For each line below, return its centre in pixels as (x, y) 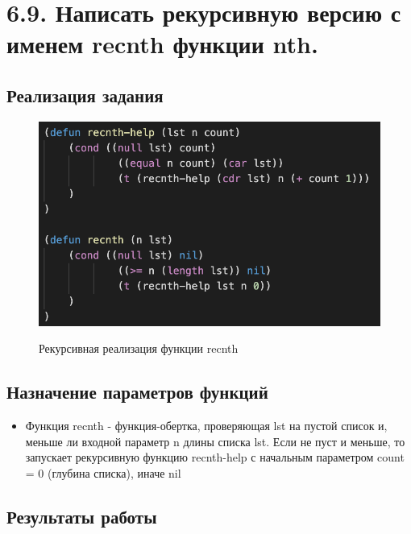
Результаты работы (82, 516)
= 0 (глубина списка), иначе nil (103, 472)
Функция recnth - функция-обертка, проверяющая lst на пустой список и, (206, 425)
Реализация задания (85, 95)
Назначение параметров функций (137, 392)
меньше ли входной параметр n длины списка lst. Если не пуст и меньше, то (215, 441)
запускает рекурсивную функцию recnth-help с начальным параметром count (215, 457)
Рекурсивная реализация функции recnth (139, 348)
